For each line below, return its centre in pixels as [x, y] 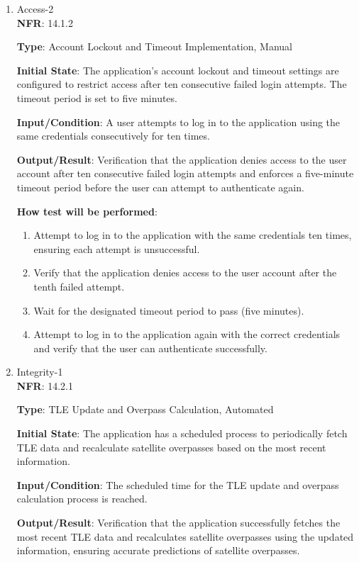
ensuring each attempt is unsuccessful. [117, 248]
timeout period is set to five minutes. [97, 97]
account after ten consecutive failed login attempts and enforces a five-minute [185, 173]
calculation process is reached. [82, 499]
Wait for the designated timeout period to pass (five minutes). [169, 310]
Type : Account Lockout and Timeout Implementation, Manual [154, 46]
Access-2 [35, 9]
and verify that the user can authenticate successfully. [150, 348]
